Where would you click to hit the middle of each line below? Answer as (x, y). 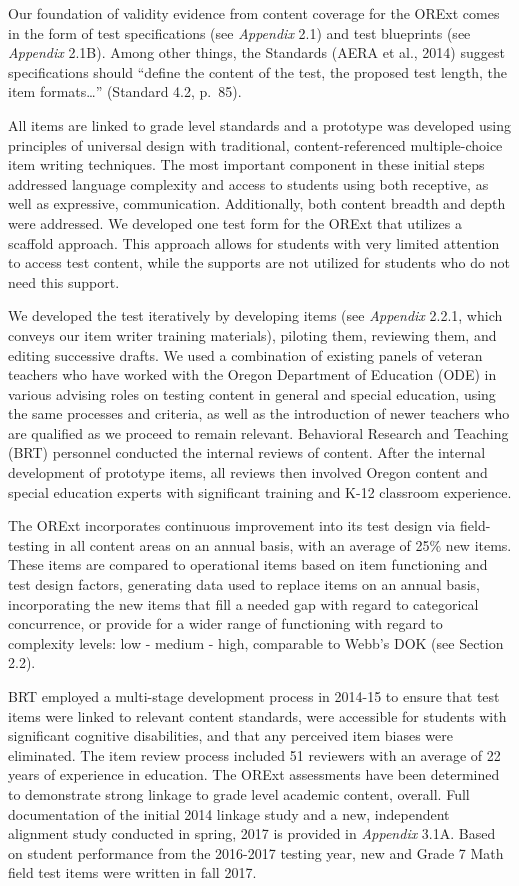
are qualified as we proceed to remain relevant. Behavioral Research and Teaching (258, 432)
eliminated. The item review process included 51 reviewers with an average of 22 (254, 754)
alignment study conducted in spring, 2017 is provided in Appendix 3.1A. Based (252, 833)
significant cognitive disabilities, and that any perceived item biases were (230, 735)
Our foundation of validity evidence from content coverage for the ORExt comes (254, 13)
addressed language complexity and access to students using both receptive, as (248, 183)
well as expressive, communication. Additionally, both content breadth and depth (257, 203)
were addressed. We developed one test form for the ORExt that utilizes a (235, 222)
